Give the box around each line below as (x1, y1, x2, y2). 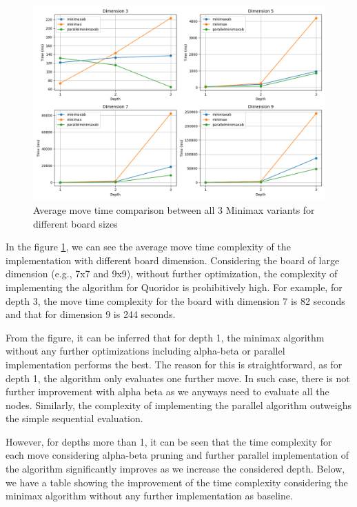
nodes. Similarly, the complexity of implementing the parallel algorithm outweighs (6, 397, 351, 412)
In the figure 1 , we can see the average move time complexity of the (6, 239, 291, 254)
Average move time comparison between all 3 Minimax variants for (33, 202, 315, 217)
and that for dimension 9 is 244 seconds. (6, 307, 176, 321)
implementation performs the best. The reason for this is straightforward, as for (6, 357, 343, 371)
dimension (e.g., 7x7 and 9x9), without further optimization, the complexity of (6, 266, 338, 281)
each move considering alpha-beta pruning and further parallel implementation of (6, 448, 349, 462)
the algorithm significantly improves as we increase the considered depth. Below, (6, 461, 345, 476)
